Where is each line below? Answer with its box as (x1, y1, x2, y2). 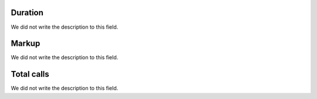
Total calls (11, 69, 49, 79)
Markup (11, 39, 41, 49)
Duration (11, 8, 44, 18)
